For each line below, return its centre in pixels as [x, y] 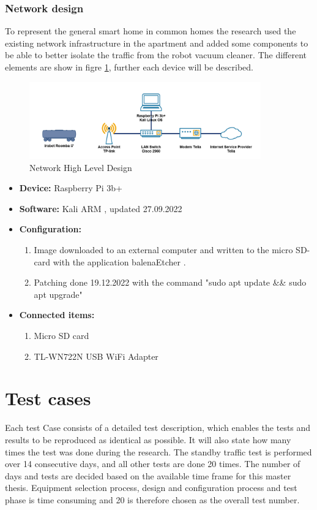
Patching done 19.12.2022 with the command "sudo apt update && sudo [170, 282]
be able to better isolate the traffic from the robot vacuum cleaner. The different [156, 55]
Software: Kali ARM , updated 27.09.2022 [101, 208]
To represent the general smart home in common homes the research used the [151, 31]
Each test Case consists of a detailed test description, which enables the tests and [158, 428]
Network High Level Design [81, 167]
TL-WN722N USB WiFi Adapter [96, 356]
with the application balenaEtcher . [119, 261]
